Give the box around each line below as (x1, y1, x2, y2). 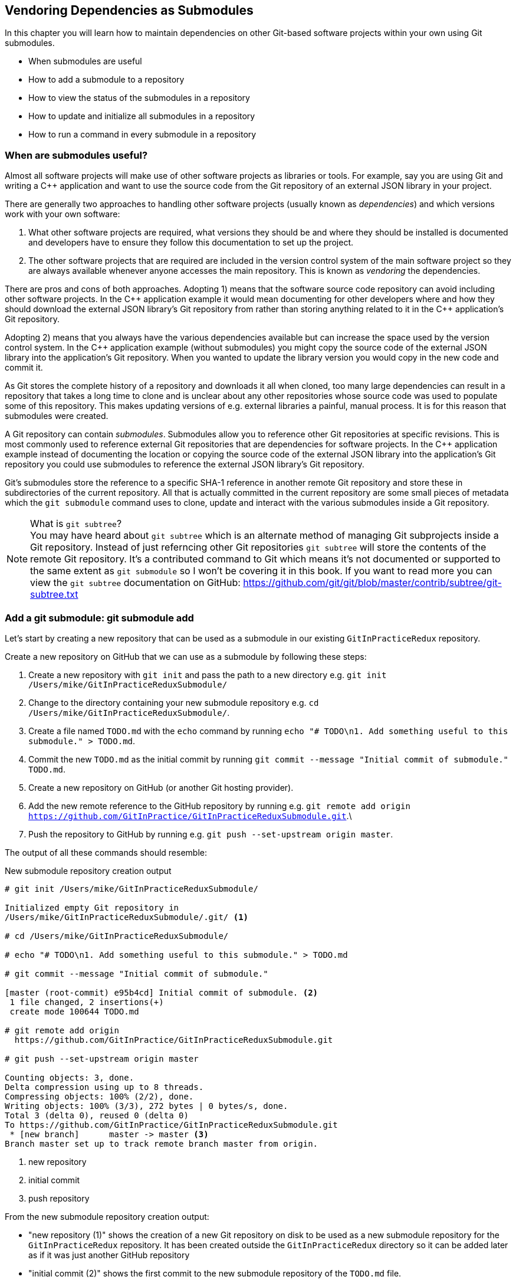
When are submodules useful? (5, 149, 148, 161)
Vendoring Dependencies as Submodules (5, 3, 254, 18)
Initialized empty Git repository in (5, 902, 179, 912)
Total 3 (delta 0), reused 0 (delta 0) (5, 1110, 189, 1120)
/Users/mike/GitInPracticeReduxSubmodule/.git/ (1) (5, 912, 249, 922)
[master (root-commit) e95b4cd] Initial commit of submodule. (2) (5, 987, 318, 997)
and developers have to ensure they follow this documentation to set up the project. (28, 237, 354, 248)
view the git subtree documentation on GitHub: (30, 577, 241, 589)
